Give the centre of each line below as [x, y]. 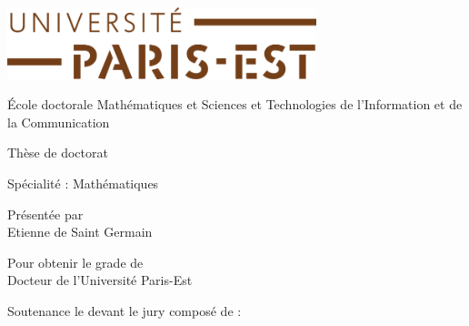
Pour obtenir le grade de [75, 262]
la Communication [59, 122]
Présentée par [45, 214]
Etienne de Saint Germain [80, 232]
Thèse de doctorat [58, 153]
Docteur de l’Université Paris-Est [100, 280]
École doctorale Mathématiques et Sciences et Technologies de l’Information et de [235, 104]
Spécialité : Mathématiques [83, 183]
